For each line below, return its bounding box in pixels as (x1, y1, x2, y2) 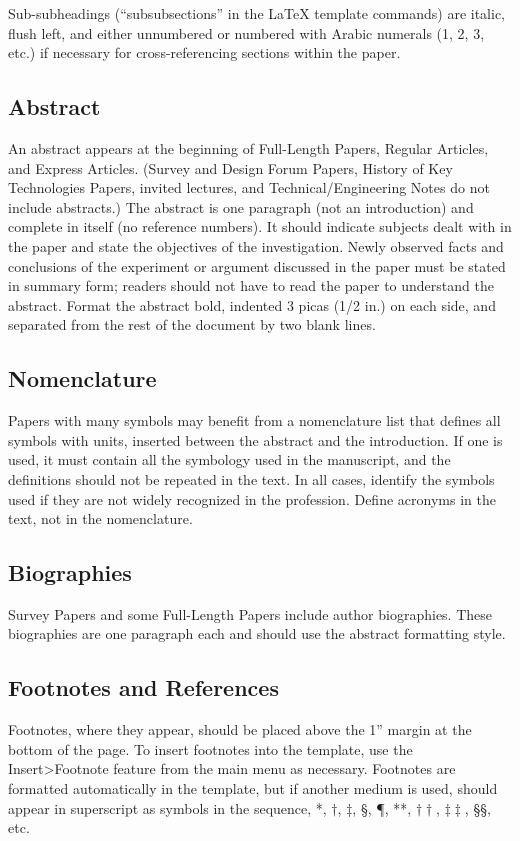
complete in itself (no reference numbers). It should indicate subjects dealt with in (8, 216, 512, 237)
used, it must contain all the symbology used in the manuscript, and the (8, 449, 451, 470)
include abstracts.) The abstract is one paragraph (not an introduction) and (8, 196, 474, 217)
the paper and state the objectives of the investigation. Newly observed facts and (8, 235, 504, 256)
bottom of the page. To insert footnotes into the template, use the (8, 738, 413, 759)
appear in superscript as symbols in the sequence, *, (8, 797, 327, 818)
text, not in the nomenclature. (8, 508, 193, 529)
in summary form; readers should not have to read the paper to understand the (8, 275, 494, 296)
